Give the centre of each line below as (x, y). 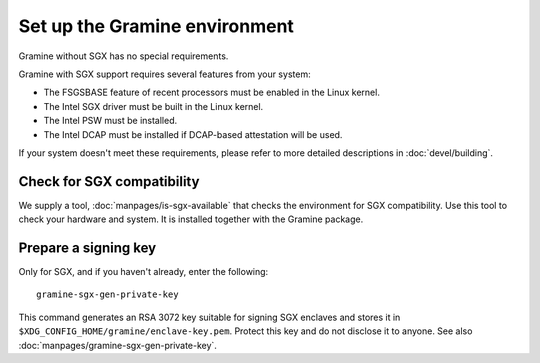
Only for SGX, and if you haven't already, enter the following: (143, 272)
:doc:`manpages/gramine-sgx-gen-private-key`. (117, 345)
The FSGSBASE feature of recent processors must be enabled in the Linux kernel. (211, 92)
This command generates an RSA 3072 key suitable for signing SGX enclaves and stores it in (209, 317)
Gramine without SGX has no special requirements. (123, 56)
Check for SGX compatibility (109, 181)
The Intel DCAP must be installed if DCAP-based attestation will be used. (193, 134)
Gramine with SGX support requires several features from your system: (164, 74)
